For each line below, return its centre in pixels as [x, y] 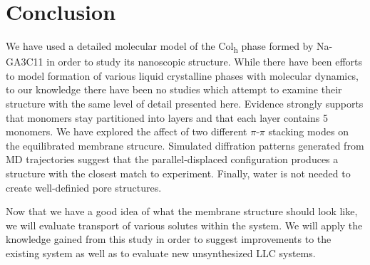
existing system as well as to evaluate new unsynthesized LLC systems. [161, 253]
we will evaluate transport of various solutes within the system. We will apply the [184, 225]
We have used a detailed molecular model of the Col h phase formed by [160, 47]
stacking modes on [308, 131]
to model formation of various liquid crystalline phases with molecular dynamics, [182, 75]
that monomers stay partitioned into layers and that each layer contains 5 [167, 117]
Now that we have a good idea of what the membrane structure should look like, [182, 211]
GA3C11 [25, 62]
